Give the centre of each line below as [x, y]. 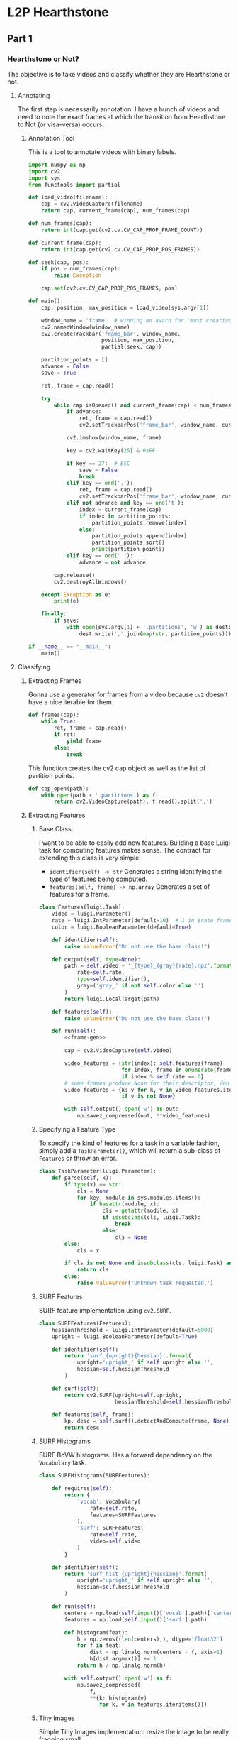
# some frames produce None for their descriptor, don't [150, 1083]
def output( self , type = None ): [96, 959]
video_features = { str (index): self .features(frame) [143, 1063]
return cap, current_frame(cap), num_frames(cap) [116, 211]
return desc [82, 1428]
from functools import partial [74, 185]
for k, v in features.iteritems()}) [153, 1705]
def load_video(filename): [68, 197]
